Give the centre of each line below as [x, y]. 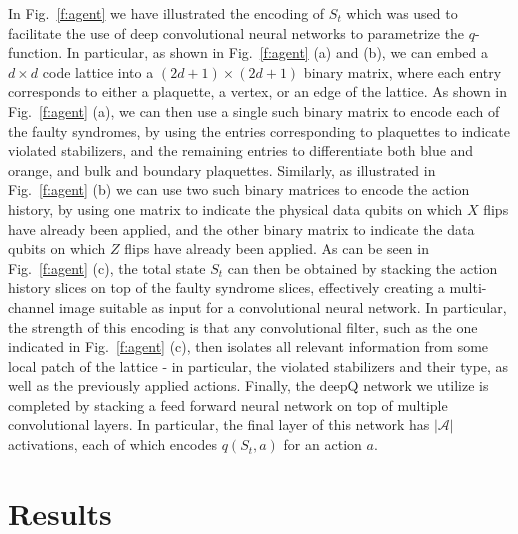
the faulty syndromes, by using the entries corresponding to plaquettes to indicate [259, 130]
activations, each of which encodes [112, 444]
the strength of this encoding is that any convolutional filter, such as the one [243, 326]
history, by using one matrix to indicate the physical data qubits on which [235, 208]
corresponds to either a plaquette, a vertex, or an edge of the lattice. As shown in [258, 91]
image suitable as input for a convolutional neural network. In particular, [282, 306]
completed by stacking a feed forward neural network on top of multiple [228, 404]
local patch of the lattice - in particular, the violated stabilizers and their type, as [258, 365]
